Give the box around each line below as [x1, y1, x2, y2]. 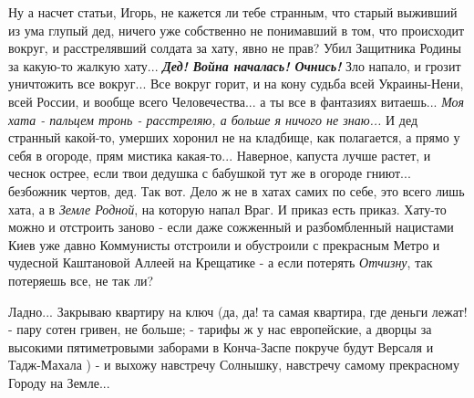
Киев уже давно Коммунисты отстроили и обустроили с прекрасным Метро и [8, 235, 440, 254]
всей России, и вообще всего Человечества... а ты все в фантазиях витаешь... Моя [8, 91, 464, 110]
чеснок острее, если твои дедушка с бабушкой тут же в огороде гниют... [8, 163, 411, 183]
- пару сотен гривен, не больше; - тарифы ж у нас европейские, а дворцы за [8, 319, 432, 339]
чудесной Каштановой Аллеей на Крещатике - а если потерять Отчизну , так [8, 253, 433, 272]
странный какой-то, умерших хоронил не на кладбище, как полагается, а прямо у [8, 128, 460, 147]
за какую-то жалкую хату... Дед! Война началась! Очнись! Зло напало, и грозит [8, 56, 461, 75]
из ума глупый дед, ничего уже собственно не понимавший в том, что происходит [8, 20, 465, 39]
